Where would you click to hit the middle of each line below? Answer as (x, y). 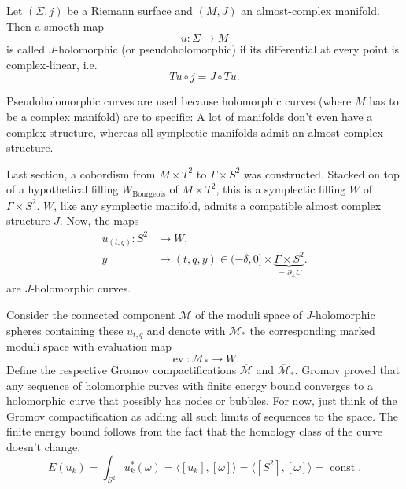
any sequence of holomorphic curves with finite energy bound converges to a (190, 385)
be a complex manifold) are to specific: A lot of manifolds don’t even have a (190, 116)
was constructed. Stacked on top (322, 173)
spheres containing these (65, 330)
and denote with (186, 330)
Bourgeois (149, 194)
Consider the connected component (91, 314)
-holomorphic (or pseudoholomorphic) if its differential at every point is (227, 49)
